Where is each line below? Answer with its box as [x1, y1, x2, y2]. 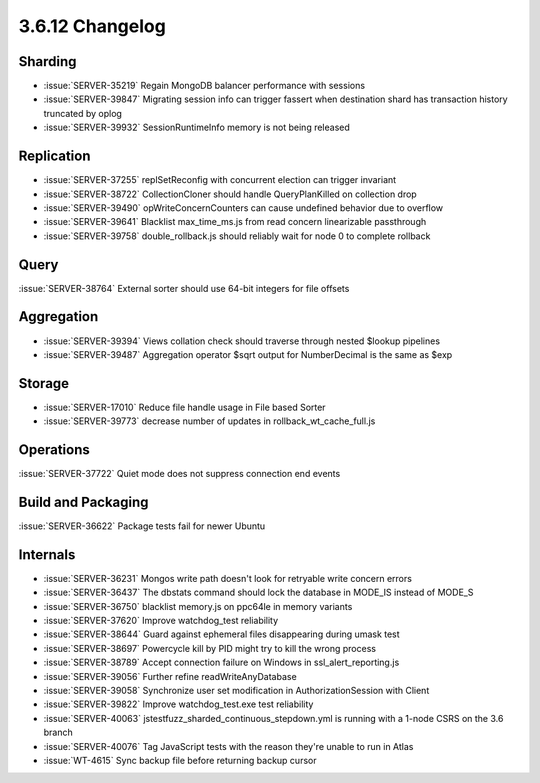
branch [43, 726, 74, 739]
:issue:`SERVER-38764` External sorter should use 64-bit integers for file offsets [18, 282, 350, 294]
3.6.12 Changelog [18, 15, 167, 37]
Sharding [18, 53, 77, 70]
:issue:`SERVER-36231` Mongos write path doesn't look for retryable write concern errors [43, 572, 412, 584]
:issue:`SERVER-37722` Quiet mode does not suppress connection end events [18, 468, 341, 480]
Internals [18, 546, 76, 563]
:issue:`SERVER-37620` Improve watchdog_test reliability [43, 615, 279, 627]
